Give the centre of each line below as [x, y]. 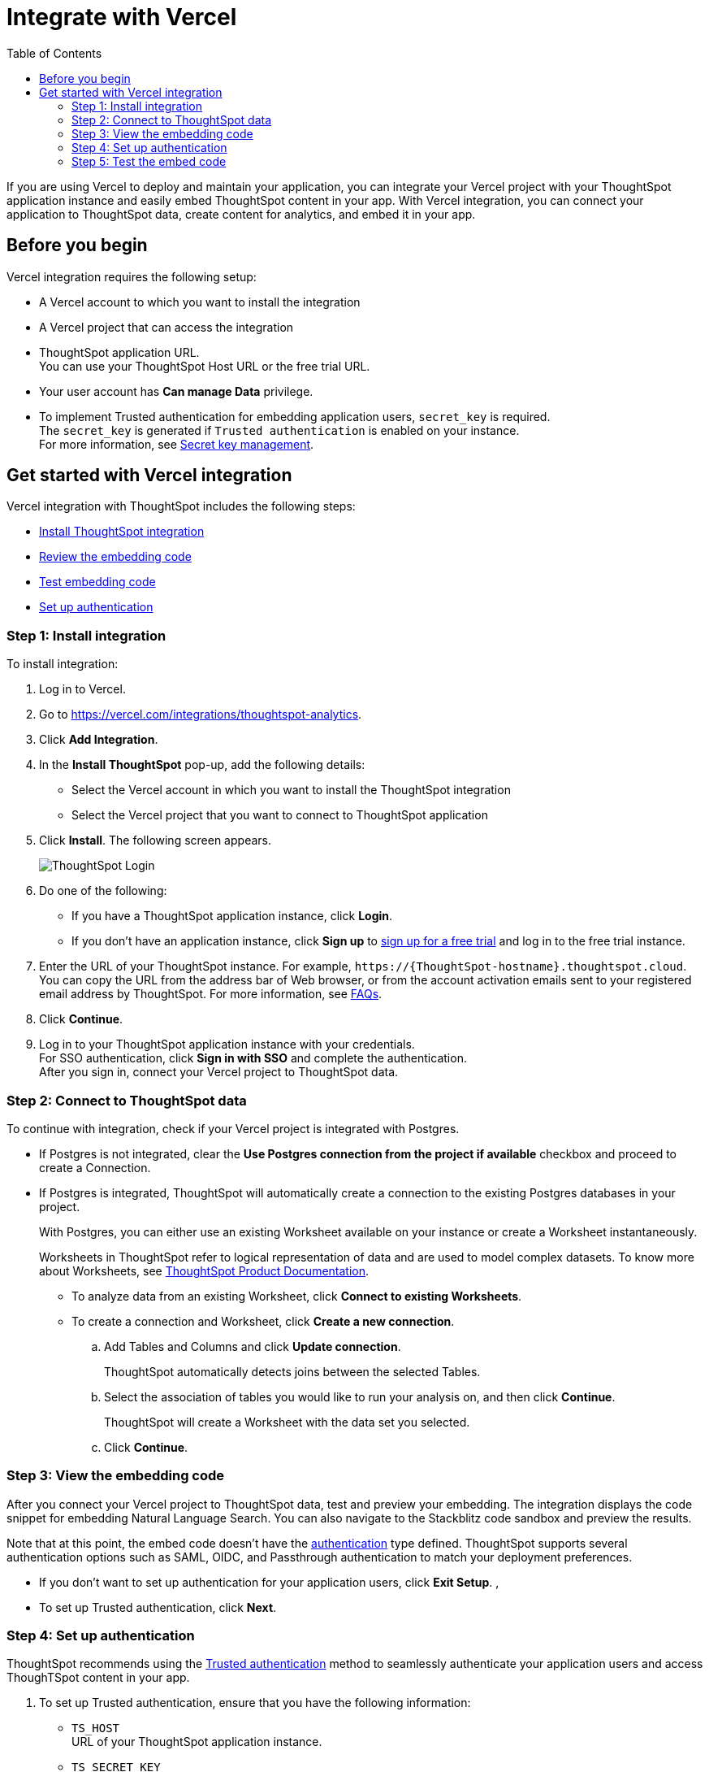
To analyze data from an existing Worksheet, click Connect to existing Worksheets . [297, 1296]
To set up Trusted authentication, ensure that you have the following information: [255, 1703]
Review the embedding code [115, 557]
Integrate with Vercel [122, 17]
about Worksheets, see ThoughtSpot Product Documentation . [204, 1270]
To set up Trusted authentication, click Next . [158, 1607]
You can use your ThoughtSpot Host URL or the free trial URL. [205, 366]
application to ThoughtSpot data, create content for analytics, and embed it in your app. [241, 214]
